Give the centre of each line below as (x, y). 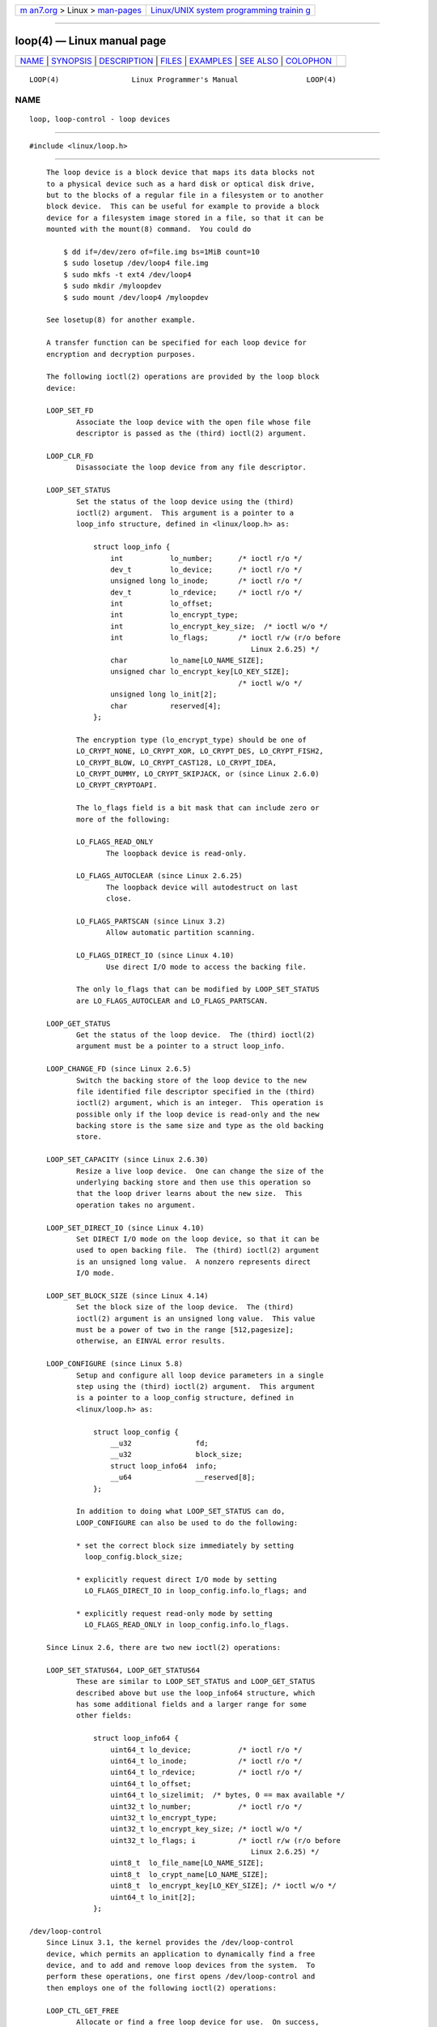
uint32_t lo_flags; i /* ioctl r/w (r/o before (226, 1840)
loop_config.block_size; (134, 1556)
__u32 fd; (160, 1443)
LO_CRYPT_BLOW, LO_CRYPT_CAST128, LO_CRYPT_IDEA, (176, 763)
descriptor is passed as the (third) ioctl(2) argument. (191, 433)
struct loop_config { (136, 1432)
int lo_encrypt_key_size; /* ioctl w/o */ (219, 626)
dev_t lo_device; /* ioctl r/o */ (206, 569)
